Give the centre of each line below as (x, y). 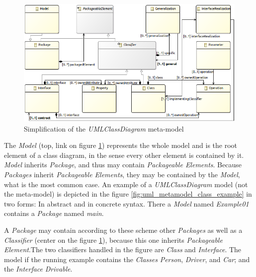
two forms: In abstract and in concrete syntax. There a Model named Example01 (127, 203)
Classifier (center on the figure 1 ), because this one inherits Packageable (113, 240)
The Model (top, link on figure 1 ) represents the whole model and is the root (121, 145)
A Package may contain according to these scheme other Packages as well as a (123, 230)
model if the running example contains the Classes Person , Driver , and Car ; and (127, 259)
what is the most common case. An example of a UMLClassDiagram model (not (126, 184)
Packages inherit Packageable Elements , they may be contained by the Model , (122, 174)
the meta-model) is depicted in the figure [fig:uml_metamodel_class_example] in (128, 194)
